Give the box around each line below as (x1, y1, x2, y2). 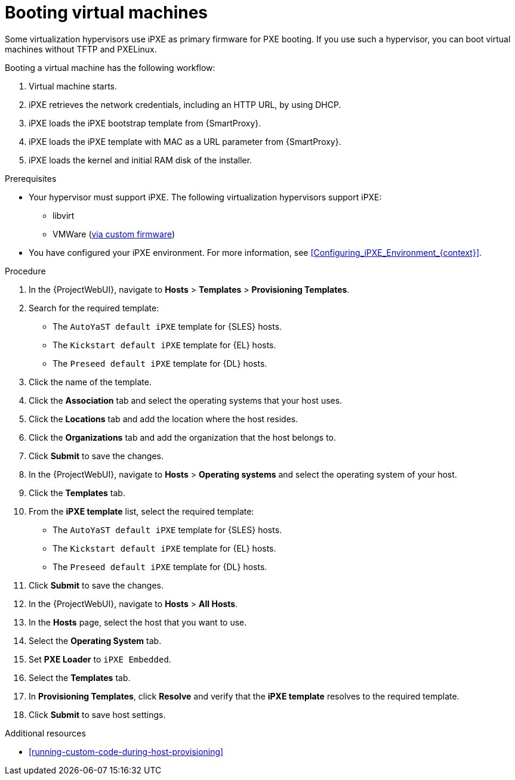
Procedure (5, 265, 46, 276)
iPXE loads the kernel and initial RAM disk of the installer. (29, 154, 252, 165)
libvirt (53, 210, 75, 221)
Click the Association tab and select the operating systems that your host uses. (29, 395, 343, 406)
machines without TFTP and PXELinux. (5, 44, 157, 54)
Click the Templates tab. (29, 487, 125, 498)
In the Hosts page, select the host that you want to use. (29, 617, 247, 627)
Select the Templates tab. (29, 672, 131, 683)
